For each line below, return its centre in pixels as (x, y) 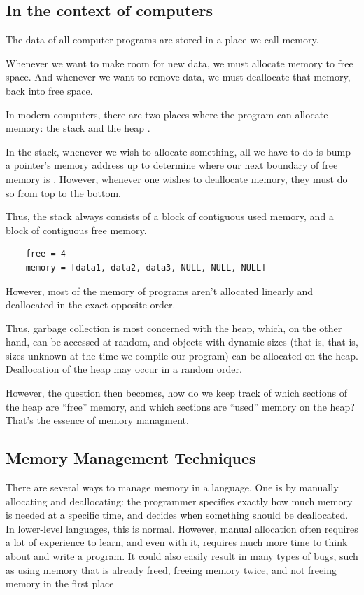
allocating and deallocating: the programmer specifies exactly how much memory (179, 501)
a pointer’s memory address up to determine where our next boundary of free (172, 165)
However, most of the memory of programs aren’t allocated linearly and (160, 290)
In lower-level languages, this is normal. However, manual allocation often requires (182, 528)
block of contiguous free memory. (76, 230)
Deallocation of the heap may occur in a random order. (124, 369)
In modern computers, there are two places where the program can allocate (167, 114)
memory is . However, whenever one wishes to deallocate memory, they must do (177, 178)
